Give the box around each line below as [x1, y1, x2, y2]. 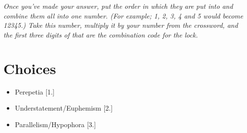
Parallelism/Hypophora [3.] [15, 119, 96, 129]
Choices [3, 58, 56, 78]
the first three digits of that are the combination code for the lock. [3, 29, 198, 39]
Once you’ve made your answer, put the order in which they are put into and [3, 1, 233, 11]
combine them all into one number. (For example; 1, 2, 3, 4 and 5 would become [3, 10, 243, 20]
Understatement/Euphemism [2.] [15, 103, 113, 113]
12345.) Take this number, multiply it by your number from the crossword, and [3, 20, 238, 30]
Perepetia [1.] [15, 86, 55, 96]
